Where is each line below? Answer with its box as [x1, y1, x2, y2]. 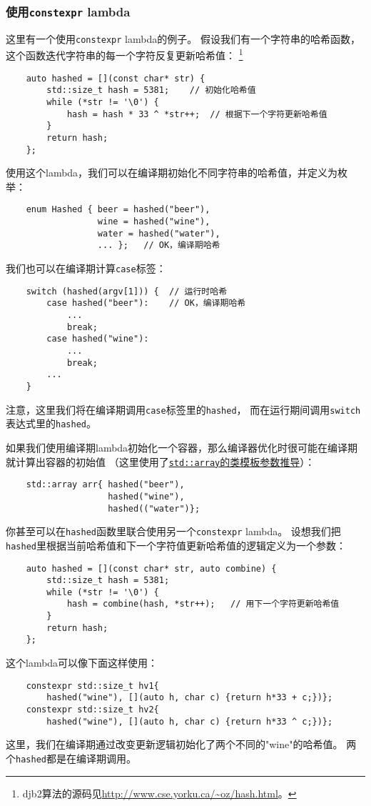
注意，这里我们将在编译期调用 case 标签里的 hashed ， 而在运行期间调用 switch [6, 402, 361, 417]
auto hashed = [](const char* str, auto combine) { [26, 563, 277, 574]
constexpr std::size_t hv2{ [26, 705, 159, 715]
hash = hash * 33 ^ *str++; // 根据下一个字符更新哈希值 [66, 109, 327, 119]
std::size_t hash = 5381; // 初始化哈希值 [46, 85, 256, 96]
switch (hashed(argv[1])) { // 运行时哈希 [26, 286, 228, 297]
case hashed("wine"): [46, 334, 149, 344]
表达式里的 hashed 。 [6, 416, 96, 431]
